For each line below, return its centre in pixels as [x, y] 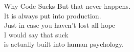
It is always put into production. [53, 15]
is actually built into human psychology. [64, 44]
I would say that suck [36, 34]
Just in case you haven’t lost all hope [60, 25]
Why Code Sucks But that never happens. [67, 6]
